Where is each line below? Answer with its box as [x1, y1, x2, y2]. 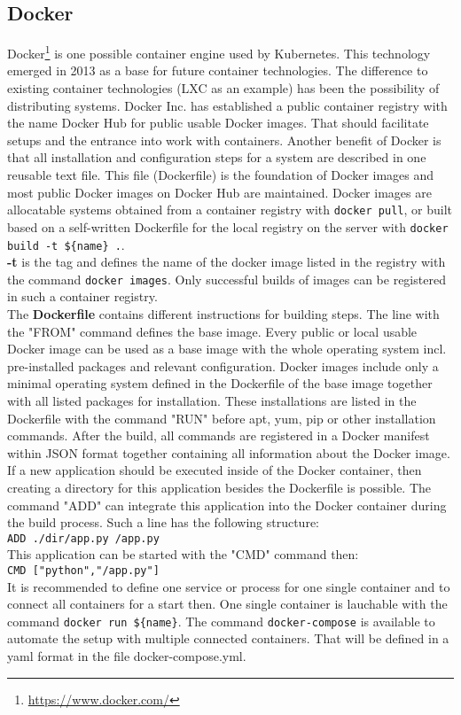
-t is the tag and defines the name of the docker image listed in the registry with [7, 253, 446, 271]
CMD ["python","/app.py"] [7, 563, 160, 577]
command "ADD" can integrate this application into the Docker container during [7, 495, 447, 514]
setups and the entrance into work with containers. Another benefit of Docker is [7, 130, 441, 149]
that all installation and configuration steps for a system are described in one [7, 148, 426, 167]
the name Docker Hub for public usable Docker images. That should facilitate [7, 113, 429, 132]
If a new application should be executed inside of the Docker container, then [7, 461, 422, 479]
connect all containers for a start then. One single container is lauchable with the [7, 595, 448, 613]
